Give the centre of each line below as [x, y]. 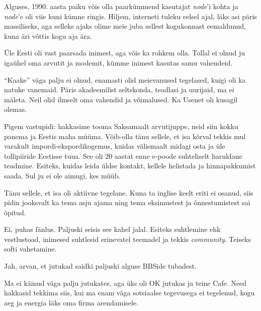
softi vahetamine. [30, 249]
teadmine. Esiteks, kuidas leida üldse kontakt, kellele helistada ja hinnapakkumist [130, 166]
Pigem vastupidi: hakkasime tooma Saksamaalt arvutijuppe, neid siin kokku [121, 126]
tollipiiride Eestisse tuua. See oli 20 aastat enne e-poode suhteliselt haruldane [123, 155]
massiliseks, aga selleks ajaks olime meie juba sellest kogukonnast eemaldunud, [125, 26]
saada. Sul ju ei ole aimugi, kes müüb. [62, 175]
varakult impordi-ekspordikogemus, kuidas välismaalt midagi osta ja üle [115, 146]
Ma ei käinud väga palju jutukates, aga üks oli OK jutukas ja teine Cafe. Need [125, 283]
